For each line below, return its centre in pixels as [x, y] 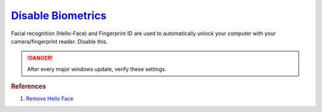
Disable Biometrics [59, 15]
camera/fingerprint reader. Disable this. [59, 41]
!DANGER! [40, 58]
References [29, 86]
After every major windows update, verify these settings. [97, 69]
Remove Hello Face [50, 99]
